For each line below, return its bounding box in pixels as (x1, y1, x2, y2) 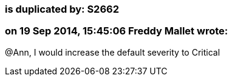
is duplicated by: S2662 (5, 3, 119, 15)
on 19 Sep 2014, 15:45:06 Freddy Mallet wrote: (5, 25, 228, 37)
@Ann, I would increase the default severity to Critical (5, 47, 220, 57)
